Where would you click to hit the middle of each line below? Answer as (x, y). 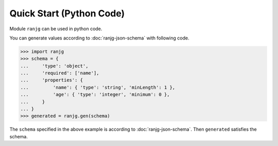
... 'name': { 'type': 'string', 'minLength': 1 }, (98, 87)
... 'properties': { (52, 80)
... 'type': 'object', (54, 66)
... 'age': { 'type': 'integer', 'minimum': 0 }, (95, 95)
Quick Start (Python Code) (67, 13)
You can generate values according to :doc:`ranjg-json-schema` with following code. (99, 38)
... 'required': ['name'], (60, 73)
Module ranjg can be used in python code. (56, 29)
